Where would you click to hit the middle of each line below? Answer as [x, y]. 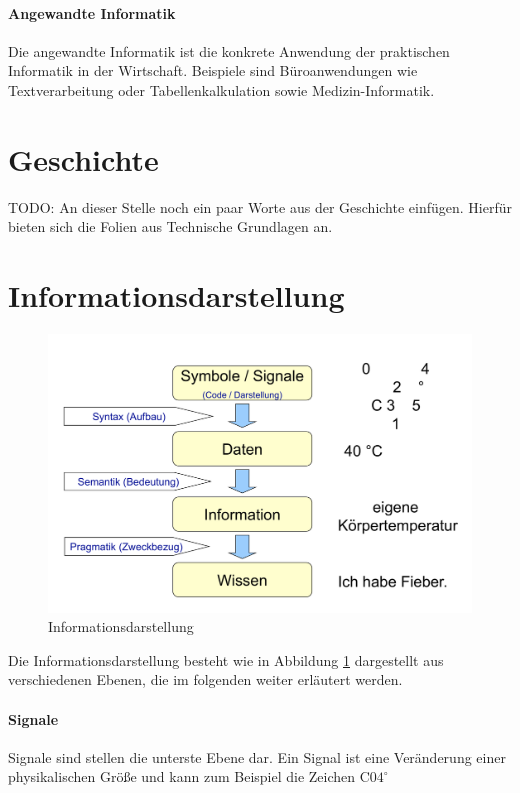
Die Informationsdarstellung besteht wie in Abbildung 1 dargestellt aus [226, 659]
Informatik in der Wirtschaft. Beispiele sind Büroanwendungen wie [213, 70]
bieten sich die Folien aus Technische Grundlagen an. [170, 226]
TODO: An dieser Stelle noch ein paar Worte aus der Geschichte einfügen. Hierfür [260, 206]
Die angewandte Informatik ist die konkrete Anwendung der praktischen [229, 50]
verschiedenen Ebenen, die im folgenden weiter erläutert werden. [205, 679]
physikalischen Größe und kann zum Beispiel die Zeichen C [189, 776]
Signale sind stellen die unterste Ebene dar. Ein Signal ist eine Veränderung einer [257, 756]
